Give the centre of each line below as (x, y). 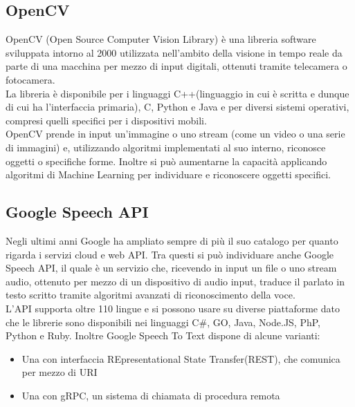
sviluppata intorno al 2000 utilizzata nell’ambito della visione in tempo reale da (174, 52)
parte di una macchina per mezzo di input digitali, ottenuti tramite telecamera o (176, 66)
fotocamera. (30, 79)
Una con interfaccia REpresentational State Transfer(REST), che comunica (181, 358)
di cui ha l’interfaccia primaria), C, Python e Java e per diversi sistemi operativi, (177, 107)
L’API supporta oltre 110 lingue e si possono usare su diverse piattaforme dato (173, 308)
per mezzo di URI (60, 372)
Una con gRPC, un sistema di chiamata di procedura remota (151, 395)
